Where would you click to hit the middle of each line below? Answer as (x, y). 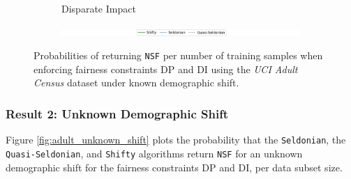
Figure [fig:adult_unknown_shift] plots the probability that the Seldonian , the (176, 140)
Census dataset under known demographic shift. (136, 83)
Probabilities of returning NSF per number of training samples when (178, 55)
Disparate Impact (99, 8)
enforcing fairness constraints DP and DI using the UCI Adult (166, 69)
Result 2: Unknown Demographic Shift (117, 113)
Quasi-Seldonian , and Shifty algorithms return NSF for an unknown (154, 153)
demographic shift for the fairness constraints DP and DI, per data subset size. (174, 167)
